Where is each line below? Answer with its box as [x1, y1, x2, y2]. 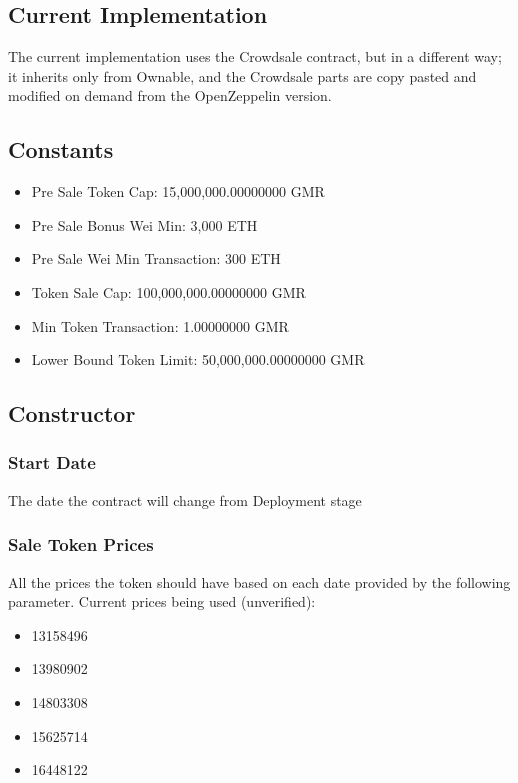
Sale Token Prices [8, 532, 154, 557]
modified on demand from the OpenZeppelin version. [8, 85, 332, 106]
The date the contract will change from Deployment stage [8, 489, 362, 510]
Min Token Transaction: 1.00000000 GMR [31, 315, 289, 336]
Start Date [8, 450, 96, 475]
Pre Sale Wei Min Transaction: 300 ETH [31, 248, 281, 269]
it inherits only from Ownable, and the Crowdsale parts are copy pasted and [8, 65, 477, 86]
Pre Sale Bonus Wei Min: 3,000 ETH [31, 214, 258, 235]
